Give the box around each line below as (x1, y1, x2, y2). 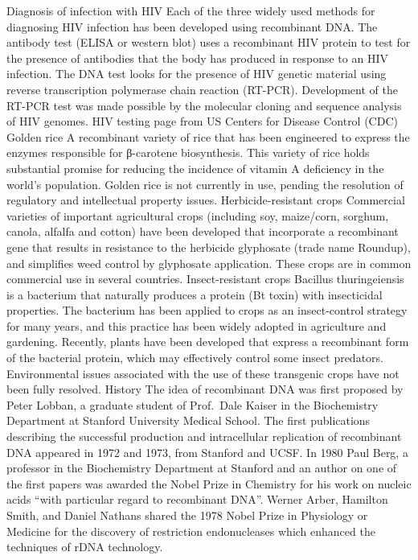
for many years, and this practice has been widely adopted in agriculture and (6, 317, 387, 334)
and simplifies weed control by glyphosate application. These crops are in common (6, 254, 412, 271)
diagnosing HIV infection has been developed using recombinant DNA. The (6, 18, 378, 35)
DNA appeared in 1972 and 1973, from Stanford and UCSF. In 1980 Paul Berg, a (6, 443, 408, 460)
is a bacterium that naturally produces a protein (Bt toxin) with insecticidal (6, 286, 383, 303)
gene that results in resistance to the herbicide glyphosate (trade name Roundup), (6, 238, 411, 255)
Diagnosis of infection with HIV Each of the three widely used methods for (6, 2, 375, 19)
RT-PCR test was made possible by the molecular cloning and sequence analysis (6, 97, 402, 113)
